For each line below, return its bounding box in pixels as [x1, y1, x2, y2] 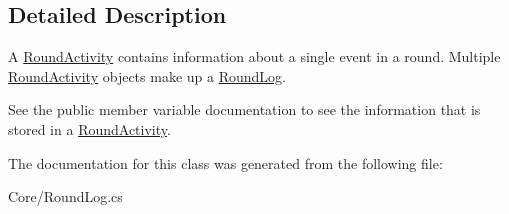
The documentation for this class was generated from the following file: [8, 152, 443, 173]
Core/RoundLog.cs [8, 186, 123, 207]
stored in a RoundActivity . [8, 118, 171, 139]
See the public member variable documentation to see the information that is [8, 99, 481, 120]
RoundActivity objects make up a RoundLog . [8, 65, 286, 86]
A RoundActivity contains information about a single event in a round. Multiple [8, 46, 501, 67]
